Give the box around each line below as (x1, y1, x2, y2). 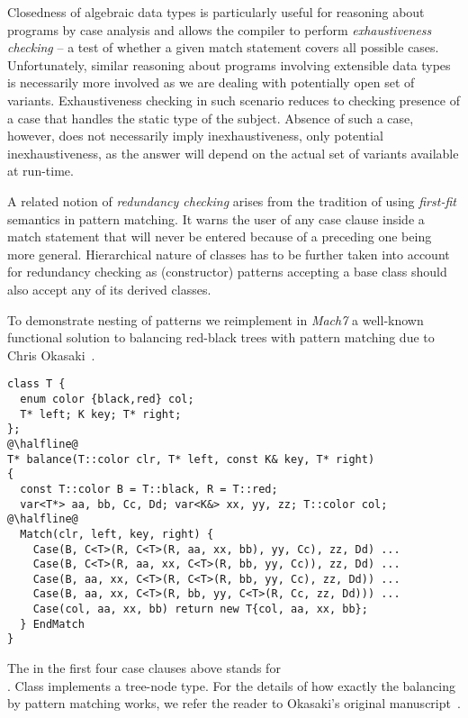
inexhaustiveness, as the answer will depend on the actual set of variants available (7, 143, 459, 162)
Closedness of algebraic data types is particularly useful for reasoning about (7, 3, 425, 21)
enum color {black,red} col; (20, 392, 194, 405)
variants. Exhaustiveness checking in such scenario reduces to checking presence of (7, 90, 460, 109)
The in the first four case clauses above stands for (7, 659, 281, 677)
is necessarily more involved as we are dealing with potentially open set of (7, 73, 415, 92)
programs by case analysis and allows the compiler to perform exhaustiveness (7, 20, 432, 39)
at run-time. (7, 161, 74, 180)
